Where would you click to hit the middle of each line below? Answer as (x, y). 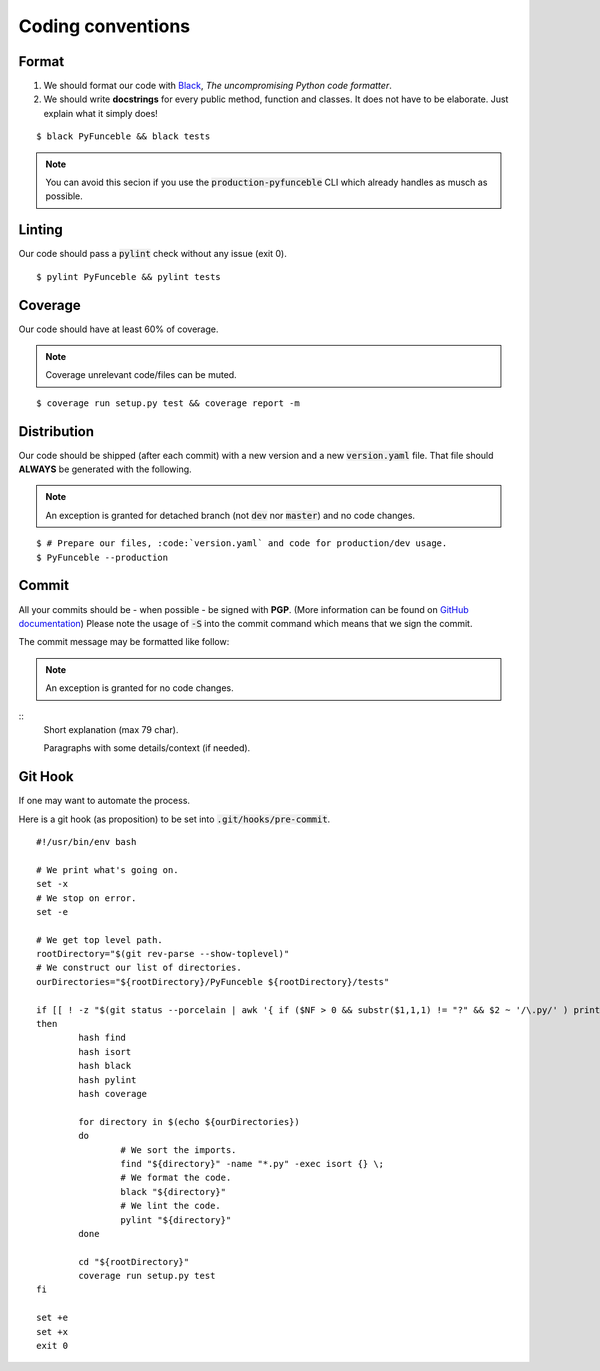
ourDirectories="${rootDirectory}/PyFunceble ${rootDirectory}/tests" (213, 981)
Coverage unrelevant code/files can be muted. (141, 375)
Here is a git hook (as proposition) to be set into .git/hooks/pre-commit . (174, 819)
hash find (102, 1038)
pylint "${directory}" (176, 1219)
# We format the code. (176, 1178)
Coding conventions (104, 26)
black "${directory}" (173, 1191)
